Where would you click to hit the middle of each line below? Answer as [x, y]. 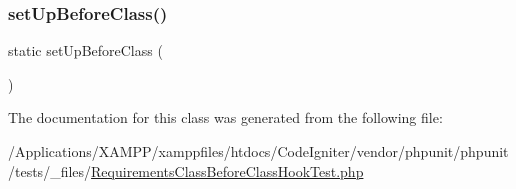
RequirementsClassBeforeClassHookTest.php [227, 170]
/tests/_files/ [50, 170]
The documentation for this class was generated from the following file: [225, 117]
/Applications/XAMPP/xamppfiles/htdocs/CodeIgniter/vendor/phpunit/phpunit [258, 151]
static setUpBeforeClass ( [85, 50]
